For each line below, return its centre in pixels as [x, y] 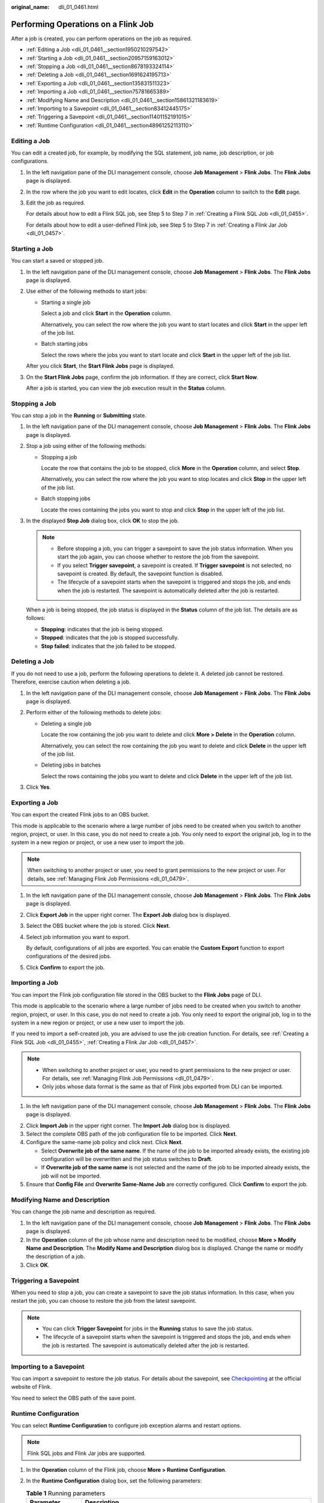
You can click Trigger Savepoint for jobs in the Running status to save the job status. [148, 1329]
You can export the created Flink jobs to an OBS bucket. [80, 815]
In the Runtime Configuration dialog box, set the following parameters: [114, 1481]
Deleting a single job [66, 723]
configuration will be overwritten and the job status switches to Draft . [127, 1159]
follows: [36, 618]
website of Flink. [31, 1387]
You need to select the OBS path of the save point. [73, 1398]
